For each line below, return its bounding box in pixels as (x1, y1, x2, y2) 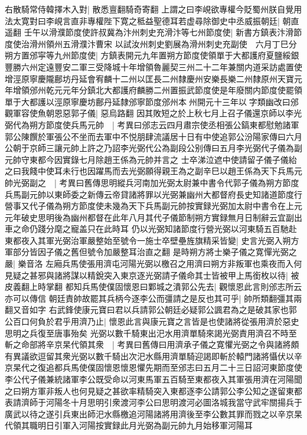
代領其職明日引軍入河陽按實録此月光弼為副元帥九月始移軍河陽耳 (5, 419, 253, 431)
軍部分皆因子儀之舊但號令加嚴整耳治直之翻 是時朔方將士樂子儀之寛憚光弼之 (5, 246, 297, 258)
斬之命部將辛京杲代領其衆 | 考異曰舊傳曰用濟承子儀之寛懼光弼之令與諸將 (5, 338, 291, 351)
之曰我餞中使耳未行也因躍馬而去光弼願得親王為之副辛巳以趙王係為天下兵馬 (5, 165, 294, 177)
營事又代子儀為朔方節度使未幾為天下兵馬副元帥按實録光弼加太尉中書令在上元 (5, 199, 302, 212)
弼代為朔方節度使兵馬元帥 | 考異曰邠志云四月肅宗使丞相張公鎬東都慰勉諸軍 (5, 118, 299, 130)
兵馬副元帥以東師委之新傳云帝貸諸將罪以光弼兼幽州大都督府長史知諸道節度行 (5, 188, 302, 200)
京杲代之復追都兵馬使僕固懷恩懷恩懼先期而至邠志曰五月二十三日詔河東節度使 (5, 361, 302, 374)
